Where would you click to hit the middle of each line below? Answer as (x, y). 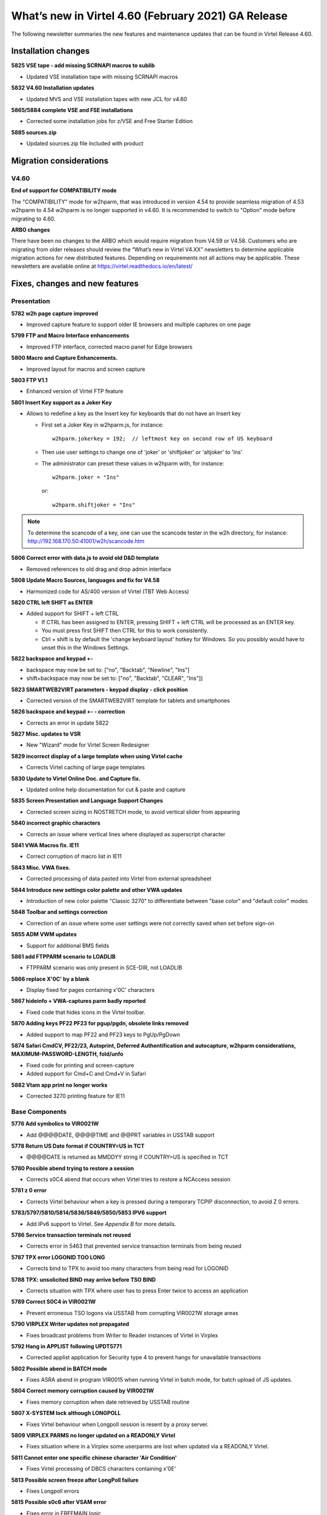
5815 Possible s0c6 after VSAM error (59, 1502)
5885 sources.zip (34, 132)
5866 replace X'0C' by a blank (50, 979)
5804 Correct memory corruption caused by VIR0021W (83, 1391)
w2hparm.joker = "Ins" (86, 478)
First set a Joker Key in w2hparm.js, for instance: (102, 425)
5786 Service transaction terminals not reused (71, 1235)
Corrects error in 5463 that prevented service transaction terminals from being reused (134, 1246)
